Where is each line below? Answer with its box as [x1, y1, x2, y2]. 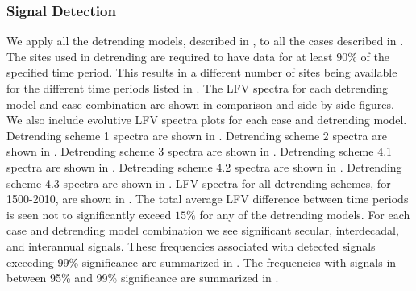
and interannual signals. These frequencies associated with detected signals [6, 237, 376, 254]
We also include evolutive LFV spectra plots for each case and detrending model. [6, 111, 407, 128]
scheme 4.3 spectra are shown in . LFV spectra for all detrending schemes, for [6, 174, 391, 191]
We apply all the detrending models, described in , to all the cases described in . [6, 32, 404, 49]
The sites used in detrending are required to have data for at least [6, 48, 333, 64]
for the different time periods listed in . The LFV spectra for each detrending [6, 80, 388, 96]
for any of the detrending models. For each [199, 206, 410, 222]
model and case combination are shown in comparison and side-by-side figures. [6, 95, 394, 112]
